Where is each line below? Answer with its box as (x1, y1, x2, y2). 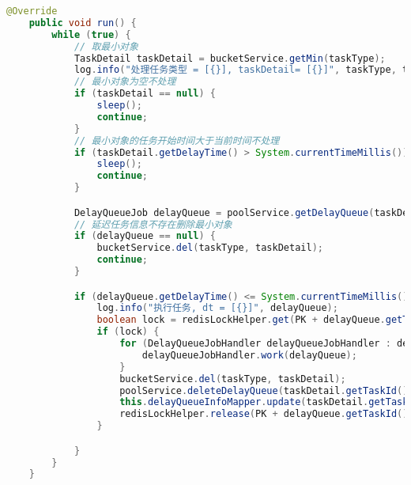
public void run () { (28, 17, 137, 28)
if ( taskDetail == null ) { (74, 88, 216, 100)
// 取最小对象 (74, 40, 138, 52)
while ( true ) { (51, 28, 131, 40)
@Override (6, 6, 58, 17)
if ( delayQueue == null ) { (74, 230, 216, 242)
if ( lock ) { (96, 326, 160, 338)
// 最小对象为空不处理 (74, 76, 176, 88)
